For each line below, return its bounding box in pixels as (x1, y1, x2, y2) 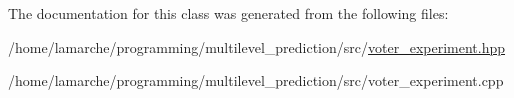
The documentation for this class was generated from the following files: (8, 3, 449, 23)
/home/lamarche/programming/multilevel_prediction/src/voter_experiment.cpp (8, 70, 504, 91)
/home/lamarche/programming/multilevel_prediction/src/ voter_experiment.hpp (8, 36, 506, 57)
